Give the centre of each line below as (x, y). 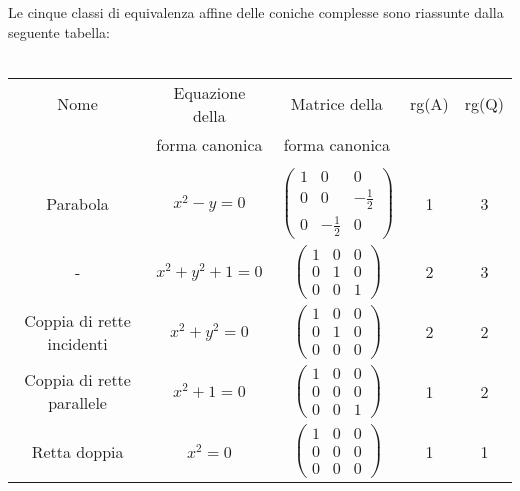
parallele (77, 403)
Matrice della (336, 104)
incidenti (77, 343)
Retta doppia (77, 451)
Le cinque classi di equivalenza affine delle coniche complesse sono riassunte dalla (256, 12)
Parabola (77, 203)
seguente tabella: (59, 31)
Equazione (209, 92)
